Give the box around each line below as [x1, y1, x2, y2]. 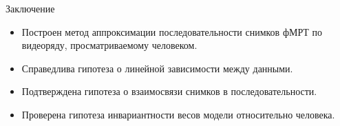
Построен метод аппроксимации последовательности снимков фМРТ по [21, 24, 323, 39]
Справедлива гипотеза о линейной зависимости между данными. [21, 61, 293, 75]
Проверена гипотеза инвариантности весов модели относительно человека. [21, 107, 335, 121]
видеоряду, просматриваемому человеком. [21, 38, 198, 52]
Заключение [6, 1, 55, 15]
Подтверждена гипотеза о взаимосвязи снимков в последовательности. [21, 84, 317, 98]
